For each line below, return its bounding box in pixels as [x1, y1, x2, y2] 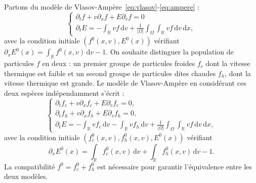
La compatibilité [4, 161, 55, 171]
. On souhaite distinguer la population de [106, 46, 234, 57]
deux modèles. [4, 171, 48, 181]
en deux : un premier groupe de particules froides [42, 58, 195, 69]
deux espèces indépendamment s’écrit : [4, 88, 124, 98]
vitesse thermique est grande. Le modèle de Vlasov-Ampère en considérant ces [4, 78, 246, 88]
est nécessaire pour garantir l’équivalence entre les [97, 161, 252, 171]
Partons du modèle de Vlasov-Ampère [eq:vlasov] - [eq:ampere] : [4, 2, 199, 12]
